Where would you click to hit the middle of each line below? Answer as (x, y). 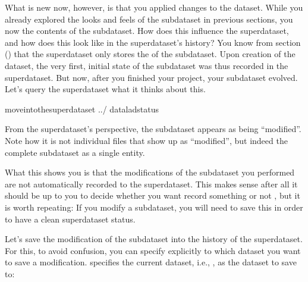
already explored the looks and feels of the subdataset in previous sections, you (149, 19)
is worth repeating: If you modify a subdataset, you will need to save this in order (154, 207)
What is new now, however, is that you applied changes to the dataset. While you (154, 7)
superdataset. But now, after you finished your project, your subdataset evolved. (151, 77)
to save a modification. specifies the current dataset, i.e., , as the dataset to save (151, 262)
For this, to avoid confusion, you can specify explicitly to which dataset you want (153, 250)
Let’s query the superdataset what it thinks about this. (105, 89)
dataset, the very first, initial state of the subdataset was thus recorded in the (147, 65)
